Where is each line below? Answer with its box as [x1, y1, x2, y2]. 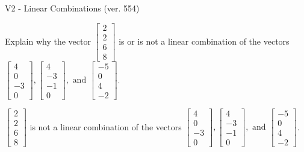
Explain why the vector [5, 34, 91, 47]
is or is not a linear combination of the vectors [119, 34, 290, 47]
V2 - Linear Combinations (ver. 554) [5, 2, 140, 14]
